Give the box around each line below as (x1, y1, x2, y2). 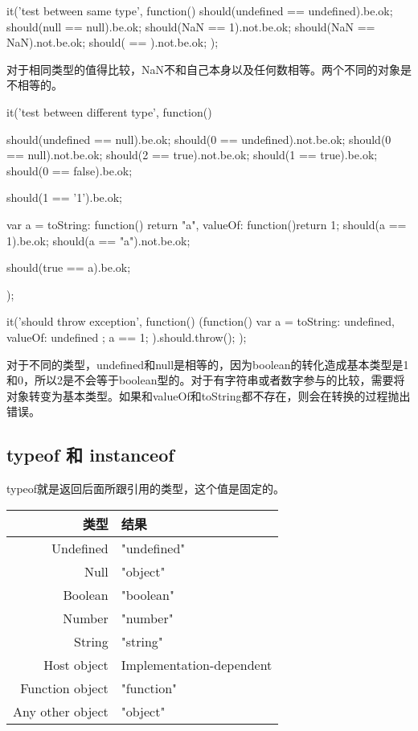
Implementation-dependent (121, 655, 273, 674)
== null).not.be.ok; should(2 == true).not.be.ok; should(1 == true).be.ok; (6, 146, 378, 163)
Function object (20, 678, 109, 697)
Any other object (13, 701, 109, 721)
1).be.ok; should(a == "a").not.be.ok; (6, 232, 191, 248)
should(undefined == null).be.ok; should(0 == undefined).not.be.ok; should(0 (6, 130, 391, 147)
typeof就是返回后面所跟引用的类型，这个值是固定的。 (6, 480, 285, 497)
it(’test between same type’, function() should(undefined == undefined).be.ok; (6, 2, 393, 18)
